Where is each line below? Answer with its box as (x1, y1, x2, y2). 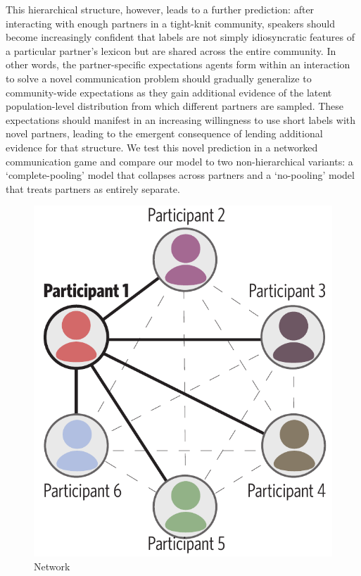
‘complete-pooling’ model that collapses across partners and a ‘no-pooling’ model (6, 168, 355, 182)
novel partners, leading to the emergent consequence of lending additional (6, 126, 323, 141)
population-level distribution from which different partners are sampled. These (6, 99, 344, 113)
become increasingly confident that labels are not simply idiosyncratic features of (6, 30, 355, 44)
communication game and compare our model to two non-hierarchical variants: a (6, 154, 353, 168)
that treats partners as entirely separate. (6, 181, 180, 196)
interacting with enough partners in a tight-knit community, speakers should (6, 15, 335, 30)
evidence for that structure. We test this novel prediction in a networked (6, 139, 318, 154)
